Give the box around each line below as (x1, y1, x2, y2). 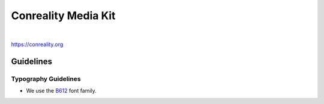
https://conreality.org (11, 41, 64, 48)
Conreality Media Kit (11, 9, 116, 22)
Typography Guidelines (11, 75, 81, 83)
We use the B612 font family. (26, 87, 97, 94)
